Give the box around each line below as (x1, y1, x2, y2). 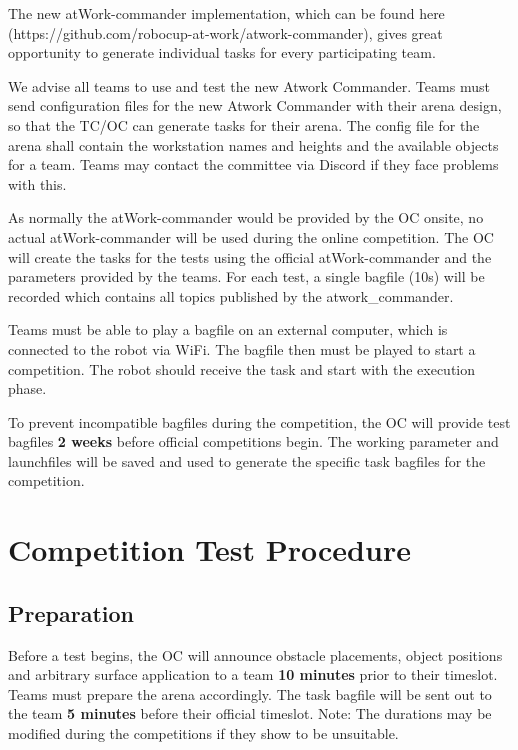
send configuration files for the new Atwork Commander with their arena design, (8, 95, 502, 116)
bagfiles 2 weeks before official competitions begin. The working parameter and (8, 431, 499, 452)
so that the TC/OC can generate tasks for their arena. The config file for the (8, 114, 480, 135)
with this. (8, 173, 67, 194)
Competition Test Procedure (8, 529, 411, 570)
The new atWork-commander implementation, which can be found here (8, 3, 445, 23)
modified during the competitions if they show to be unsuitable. (8, 723, 399, 744)
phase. (8, 378, 47, 399)
